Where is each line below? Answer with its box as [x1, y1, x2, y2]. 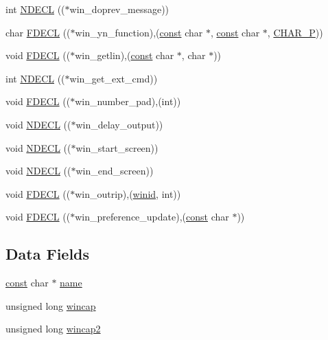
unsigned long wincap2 [5, 321, 101, 336]
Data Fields [5, 243, 90, 264]
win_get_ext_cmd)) [69, 71, 158, 85]
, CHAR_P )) [267, 25, 323, 39]
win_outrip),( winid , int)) [75, 186, 181, 201]
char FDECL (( [5, 25, 71, 39]
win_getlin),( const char [75, 48, 174, 63]
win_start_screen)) [75, 140, 159, 155]
